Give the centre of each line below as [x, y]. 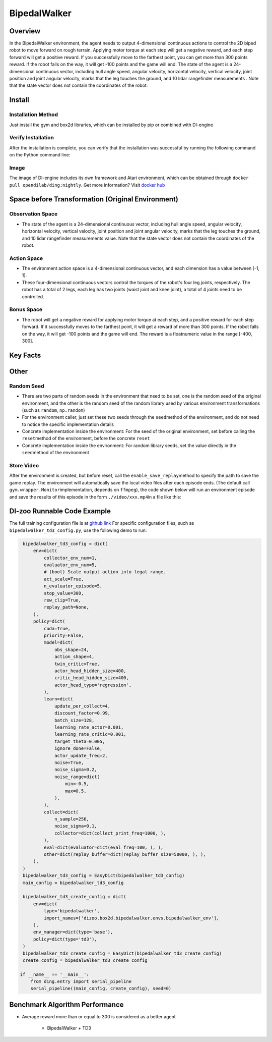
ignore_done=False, [79, 749]
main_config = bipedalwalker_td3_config [73, 883]
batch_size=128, [75, 720]
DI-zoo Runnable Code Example [60, 511]
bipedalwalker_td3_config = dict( [65, 543]
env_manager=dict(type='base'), [73, 932]
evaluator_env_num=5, [71, 565]
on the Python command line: [40, 155]
